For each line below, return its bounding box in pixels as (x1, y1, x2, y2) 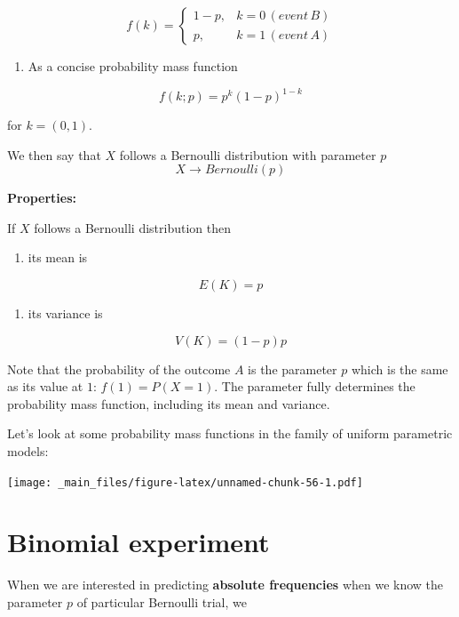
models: (7, 442, 49, 461)
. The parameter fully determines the (214, 377, 415, 396)
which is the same (351, 359, 448, 378)
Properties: (7, 188, 77, 207)
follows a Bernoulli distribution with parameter (119, 145, 376, 164)
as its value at (7, 377, 83, 396)
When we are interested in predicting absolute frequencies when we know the (7, 575, 444, 594)
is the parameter (248, 359, 337, 378)
